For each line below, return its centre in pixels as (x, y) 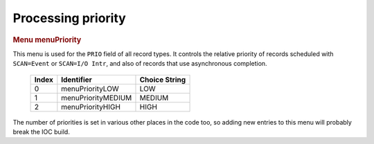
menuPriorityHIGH (91, 107)
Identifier (77, 80)
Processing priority (69, 18)
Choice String (163, 80)
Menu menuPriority (47, 39)
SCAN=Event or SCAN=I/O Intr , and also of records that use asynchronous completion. (140, 64)
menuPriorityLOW (90, 89)
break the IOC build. (42, 132)
